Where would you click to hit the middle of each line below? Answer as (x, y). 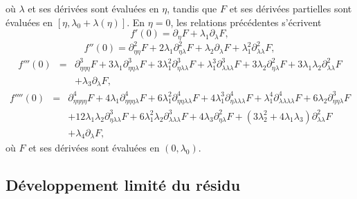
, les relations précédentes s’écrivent (246, 22)
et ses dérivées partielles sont (291, 8)
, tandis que (192, 8)
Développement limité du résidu (123, 185)
